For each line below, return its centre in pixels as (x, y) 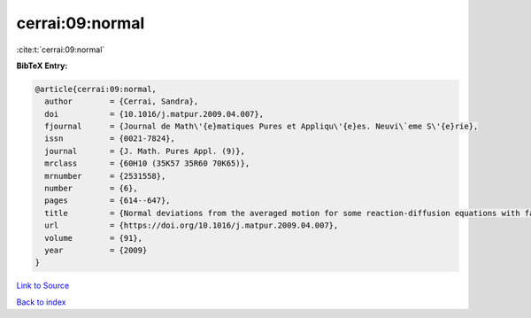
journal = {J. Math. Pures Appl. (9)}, (145, 151)
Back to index (41, 302)
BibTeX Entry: (42, 66)
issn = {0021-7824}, (110, 139)
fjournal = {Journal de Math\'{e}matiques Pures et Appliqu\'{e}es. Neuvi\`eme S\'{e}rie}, (262, 127)
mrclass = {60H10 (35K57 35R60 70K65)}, (147, 163)
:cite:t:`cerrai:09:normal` (61, 50)
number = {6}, (92, 189)
